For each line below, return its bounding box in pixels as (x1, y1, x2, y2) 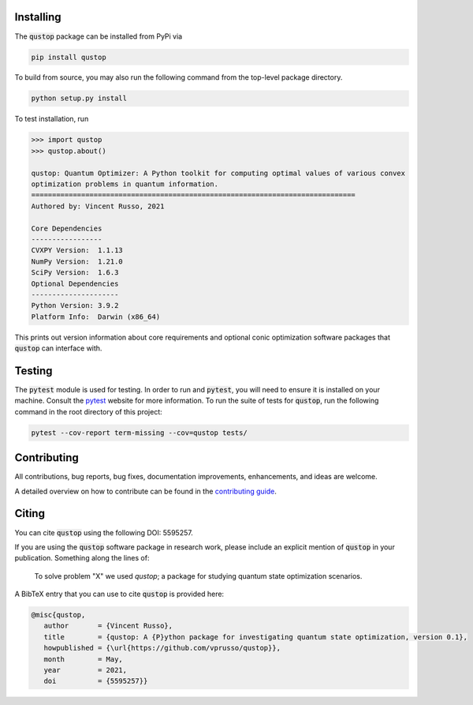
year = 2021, (43, 666, 128, 675)
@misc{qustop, (31, 610, 86, 620)
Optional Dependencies (31, 279, 119, 288)
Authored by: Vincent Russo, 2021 (31, 201, 165, 211)
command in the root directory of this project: (14, 407, 163, 416)
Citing (14, 507, 45, 520)
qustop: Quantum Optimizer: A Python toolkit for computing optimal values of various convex (31, 168, 406, 178)
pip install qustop (31, 52, 106, 62)
